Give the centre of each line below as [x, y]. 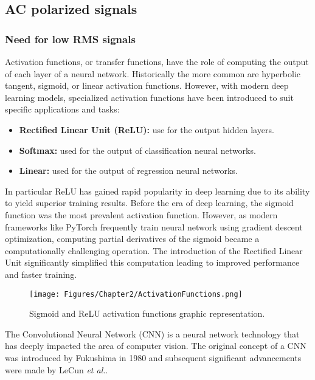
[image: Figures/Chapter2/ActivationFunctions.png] [136, 294]
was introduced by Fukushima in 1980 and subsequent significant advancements [153, 357]
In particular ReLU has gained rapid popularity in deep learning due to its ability [157, 191]
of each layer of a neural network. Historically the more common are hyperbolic [153, 73]
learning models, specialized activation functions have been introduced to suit [149, 97]
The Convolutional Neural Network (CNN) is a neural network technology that [152, 333]
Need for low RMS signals [70, 39]
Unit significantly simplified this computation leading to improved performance [152, 262]
